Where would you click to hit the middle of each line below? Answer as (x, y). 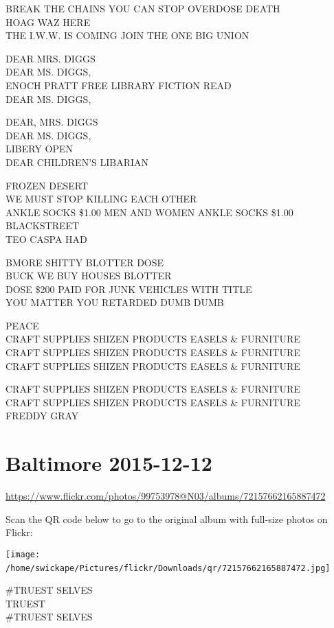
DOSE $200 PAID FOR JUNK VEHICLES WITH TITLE (129, 289)
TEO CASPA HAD (46, 239)
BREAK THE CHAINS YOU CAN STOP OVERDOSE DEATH (143, 8)
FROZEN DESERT (47, 185)
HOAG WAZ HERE (48, 22)
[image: (23, 554)
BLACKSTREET (43, 225)
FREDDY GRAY (42, 416)
